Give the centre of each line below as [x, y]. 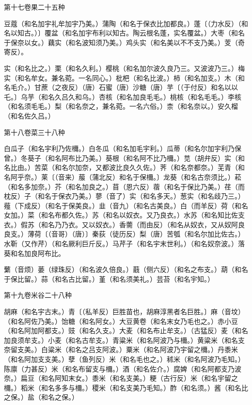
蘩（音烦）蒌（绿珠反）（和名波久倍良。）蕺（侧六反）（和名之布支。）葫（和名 [126, 269]
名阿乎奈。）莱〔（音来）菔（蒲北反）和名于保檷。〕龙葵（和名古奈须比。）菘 [123, 177]
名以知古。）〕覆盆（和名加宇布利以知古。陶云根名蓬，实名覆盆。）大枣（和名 [124, 33]
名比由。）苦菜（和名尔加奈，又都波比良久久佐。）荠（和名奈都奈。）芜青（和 [124, 167]
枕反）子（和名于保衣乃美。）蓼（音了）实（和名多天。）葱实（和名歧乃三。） [124, 196]
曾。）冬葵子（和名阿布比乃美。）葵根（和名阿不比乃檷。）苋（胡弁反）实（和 [124, 158]
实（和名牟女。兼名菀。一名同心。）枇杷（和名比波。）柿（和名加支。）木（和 [124, 77]
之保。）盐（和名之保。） [41, 397]
